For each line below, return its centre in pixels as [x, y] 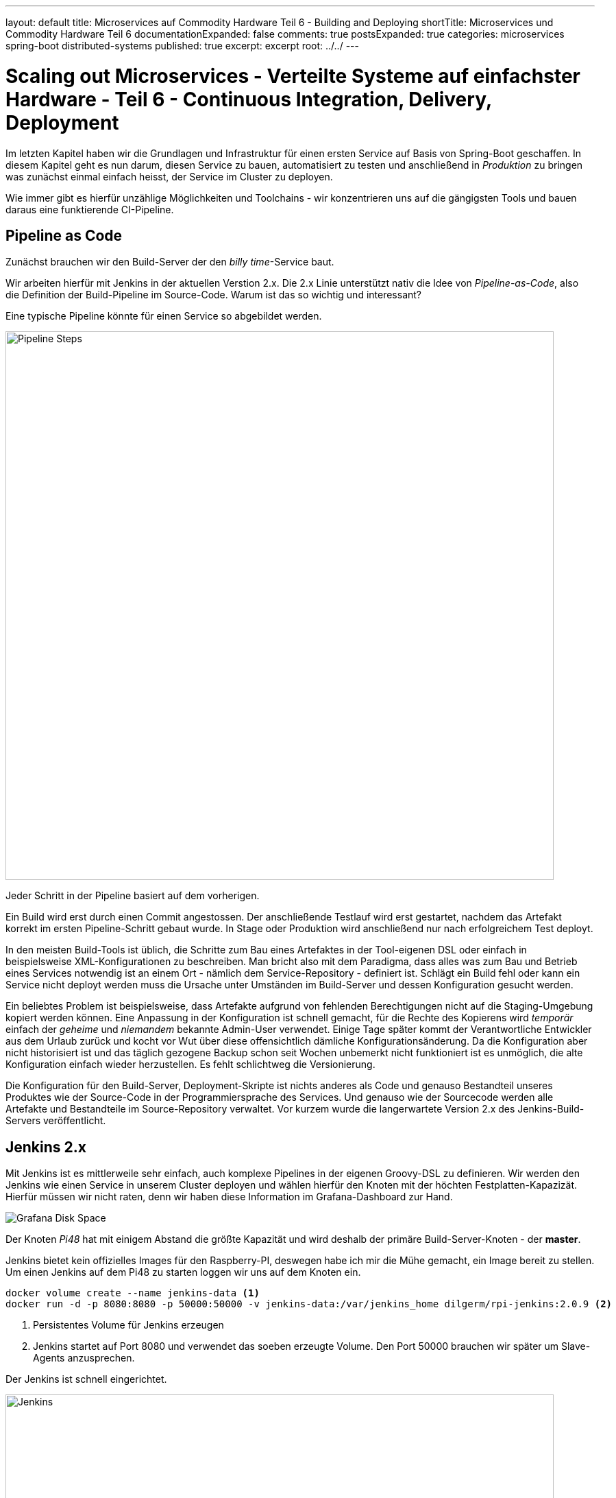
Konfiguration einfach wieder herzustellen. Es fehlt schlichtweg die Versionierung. [190, 1065]
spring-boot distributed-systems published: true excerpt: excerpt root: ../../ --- [182, 46]
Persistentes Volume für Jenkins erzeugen [128, 1325]
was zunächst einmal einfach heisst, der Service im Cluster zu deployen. [169, 176]
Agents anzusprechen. [84, 1358]
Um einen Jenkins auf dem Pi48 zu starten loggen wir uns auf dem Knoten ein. [183, 1272]
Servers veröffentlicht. [56, 1121]
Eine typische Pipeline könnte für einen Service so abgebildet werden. [164, 316]
